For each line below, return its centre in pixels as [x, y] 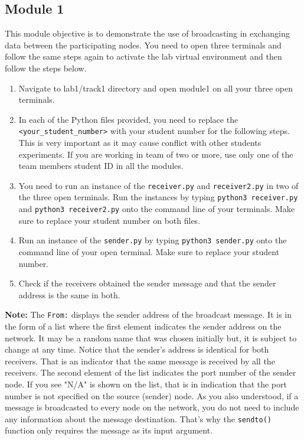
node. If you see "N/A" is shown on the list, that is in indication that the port [146, 384]
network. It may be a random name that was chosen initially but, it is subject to [151, 338]
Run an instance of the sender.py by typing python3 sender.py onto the [153, 240]
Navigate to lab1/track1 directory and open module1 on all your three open [156, 88]
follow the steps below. [46, 68]
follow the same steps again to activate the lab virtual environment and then [143, 56]
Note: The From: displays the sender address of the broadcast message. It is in [148, 314]
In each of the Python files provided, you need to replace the [128, 119]
